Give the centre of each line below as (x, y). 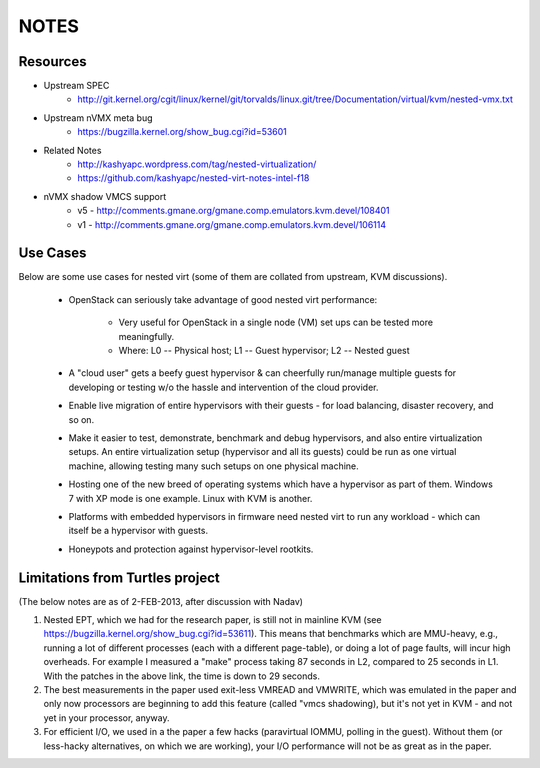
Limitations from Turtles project (119, 577)
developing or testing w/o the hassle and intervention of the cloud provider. (223, 387)
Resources (52, 61)
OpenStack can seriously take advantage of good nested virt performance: (223, 299)
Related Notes (72, 150)
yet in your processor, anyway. (106, 717)
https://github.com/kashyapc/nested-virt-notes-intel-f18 (193, 178)
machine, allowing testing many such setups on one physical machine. (213, 466)
